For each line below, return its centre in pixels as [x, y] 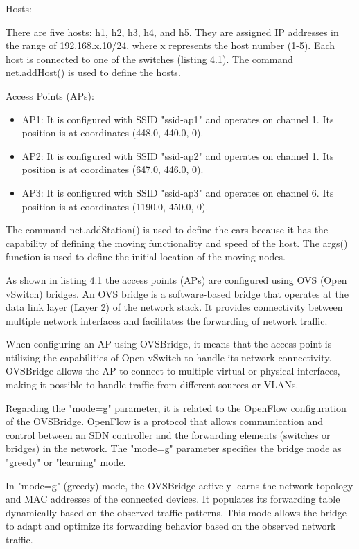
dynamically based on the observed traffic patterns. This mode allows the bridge [176, 512]
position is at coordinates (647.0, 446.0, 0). [113, 169]
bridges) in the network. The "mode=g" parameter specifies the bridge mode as [174, 448]
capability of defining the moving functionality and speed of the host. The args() [177, 243]
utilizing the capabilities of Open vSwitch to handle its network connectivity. [169, 357]
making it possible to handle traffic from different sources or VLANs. [152, 385]
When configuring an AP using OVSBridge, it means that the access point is [169, 344]
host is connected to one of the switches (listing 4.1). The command [149, 58]
